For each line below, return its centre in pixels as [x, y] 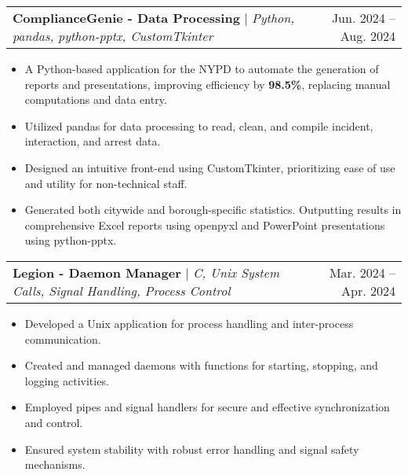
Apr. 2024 [368, 290]
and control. [54, 422]
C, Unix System [236, 272]
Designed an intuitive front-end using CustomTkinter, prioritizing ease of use [210, 167]
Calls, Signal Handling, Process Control [122, 290]
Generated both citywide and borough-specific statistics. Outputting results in [213, 210]
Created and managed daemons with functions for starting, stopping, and [201, 365]
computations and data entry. [96, 99]
